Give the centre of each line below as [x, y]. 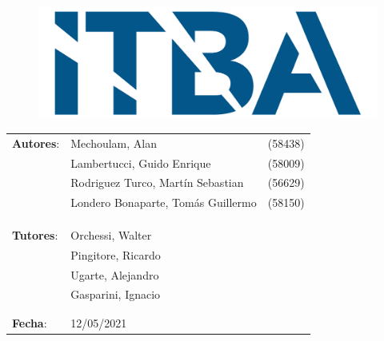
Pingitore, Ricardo [116, 254]
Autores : [36, 143]
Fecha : [30, 322]
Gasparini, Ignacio [116, 294]
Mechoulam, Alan [114, 143]
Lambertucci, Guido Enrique [141, 163]
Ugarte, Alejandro [115, 274]
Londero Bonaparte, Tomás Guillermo [164, 202]
